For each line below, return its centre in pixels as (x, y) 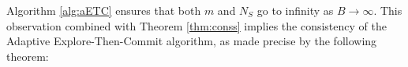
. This (388, 10)
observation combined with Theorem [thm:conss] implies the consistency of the (197, 25)
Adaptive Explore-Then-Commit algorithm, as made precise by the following (192, 41)
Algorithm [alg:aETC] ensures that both (104, 10)
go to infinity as (295, 10)
